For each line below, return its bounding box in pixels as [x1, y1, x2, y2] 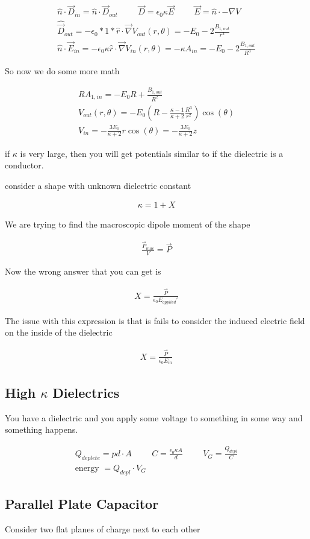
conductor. [5, 159, 44, 171]
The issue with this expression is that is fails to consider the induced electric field [5, 314, 305, 327]
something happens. [5, 423, 78, 436]
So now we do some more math [5, 65, 120, 77]
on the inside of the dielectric [5, 326, 113, 339]
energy [75, 464, 99, 473]
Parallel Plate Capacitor [5, 494, 159, 513]
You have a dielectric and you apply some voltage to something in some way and [5, 411, 303, 424]
